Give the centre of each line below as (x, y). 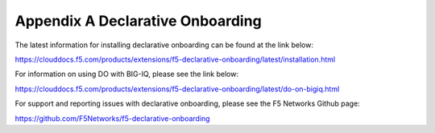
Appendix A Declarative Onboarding (138, 21)
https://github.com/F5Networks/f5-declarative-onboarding (112, 118)
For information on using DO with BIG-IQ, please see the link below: (127, 74)
